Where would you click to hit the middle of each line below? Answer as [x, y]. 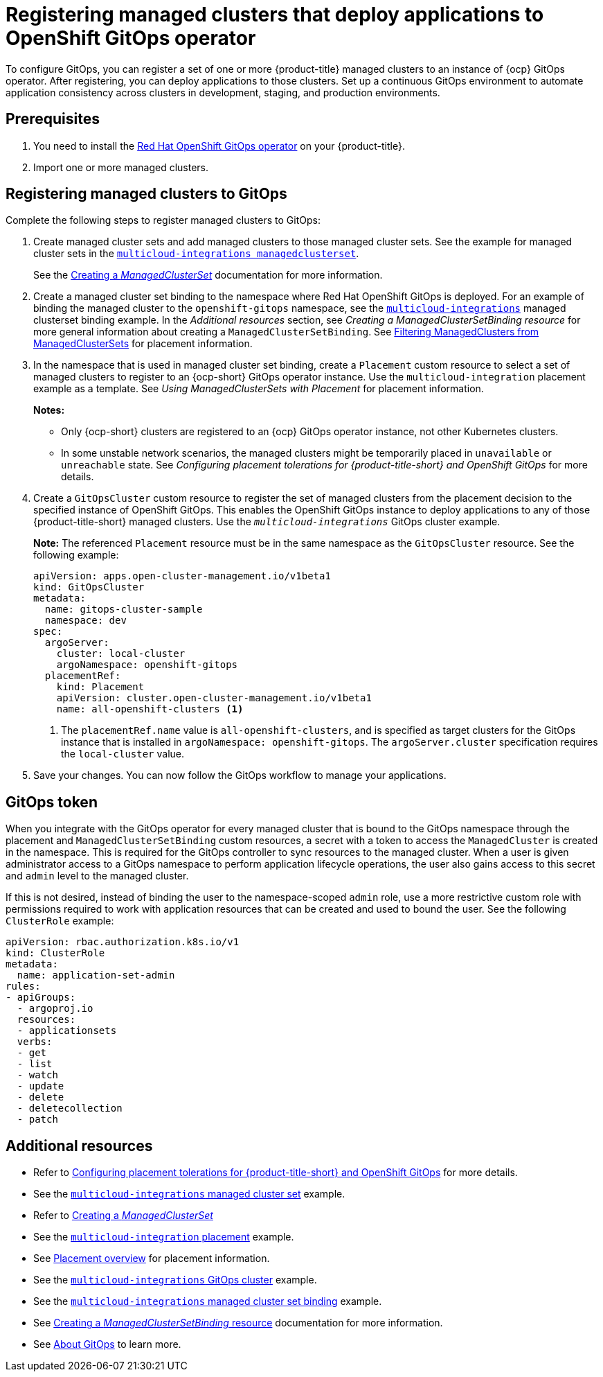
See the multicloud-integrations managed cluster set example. [189, 1194]
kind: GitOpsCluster [89, 587]
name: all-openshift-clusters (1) [150, 709]
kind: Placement [100, 687]
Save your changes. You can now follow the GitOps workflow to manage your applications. [240, 775]
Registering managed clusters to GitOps [146, 194]
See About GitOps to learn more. [107, 1344]
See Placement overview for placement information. [152, 1258]
